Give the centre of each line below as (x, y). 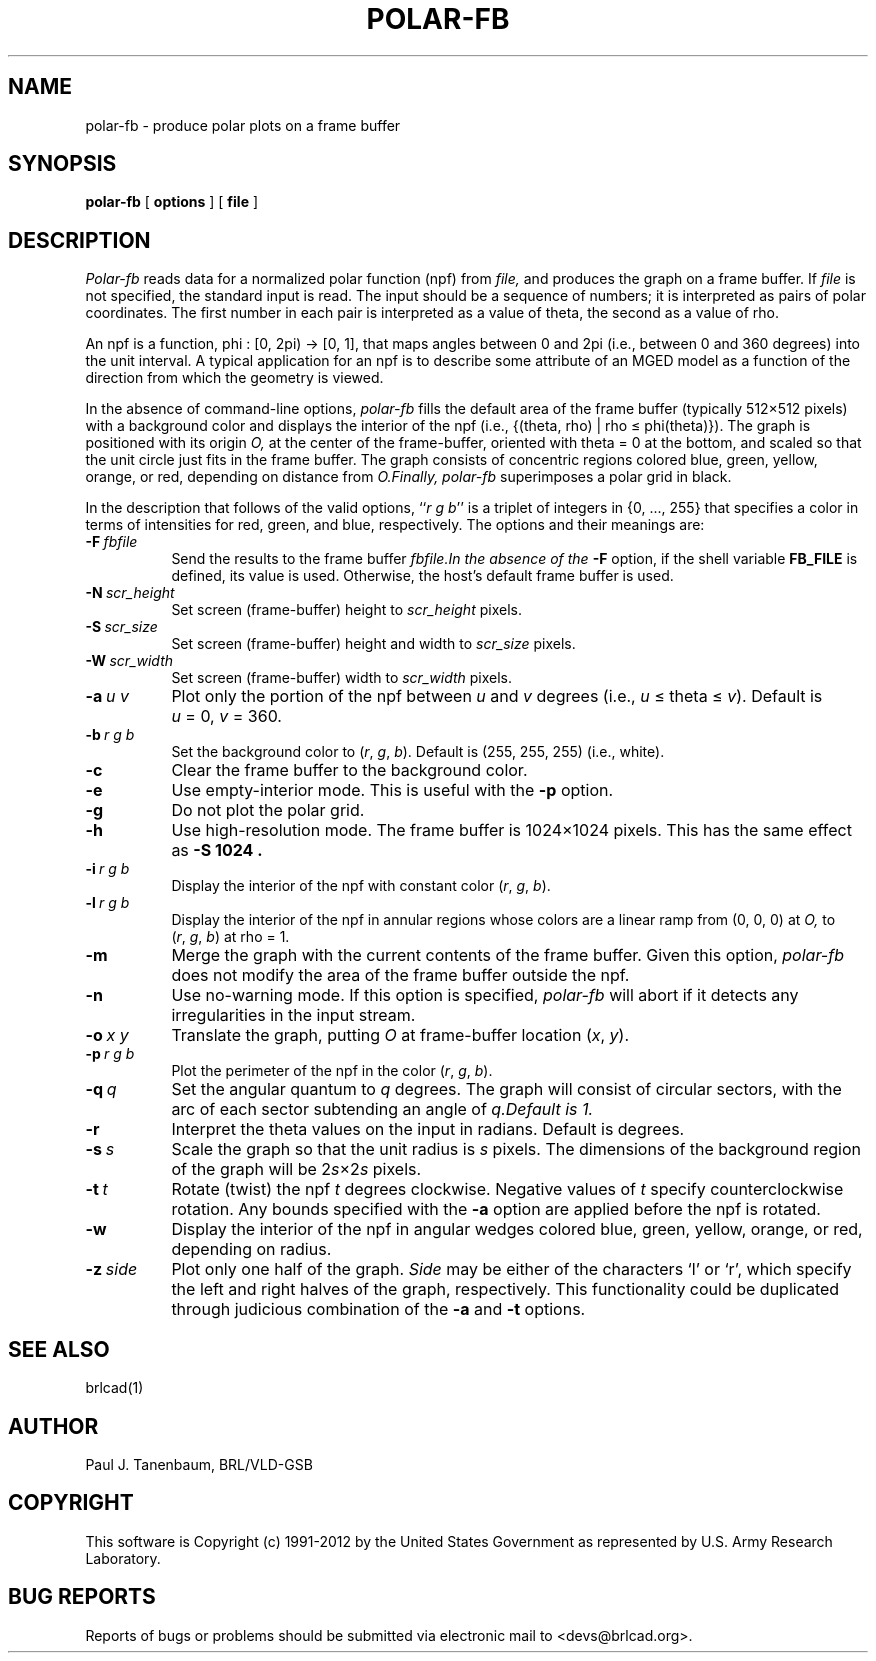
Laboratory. (123, 1558)
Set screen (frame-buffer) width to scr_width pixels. (342, 678)
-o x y (107, 1035)
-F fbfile (111, 542)
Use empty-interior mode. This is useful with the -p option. (392, 790)
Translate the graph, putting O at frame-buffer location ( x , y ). (400, 1035)
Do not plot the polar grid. (268, 810)
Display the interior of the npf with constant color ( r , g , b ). (361, 886)
